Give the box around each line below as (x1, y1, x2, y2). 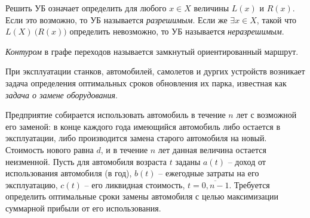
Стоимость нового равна (5, 143, 94, 155)
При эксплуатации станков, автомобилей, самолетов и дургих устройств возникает (5, 65, 305, 77)
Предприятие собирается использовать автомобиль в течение (5, 108, 226, 121)
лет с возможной (236, 108, 297, 121)
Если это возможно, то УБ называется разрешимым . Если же (5, 13, 228, 26)
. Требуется (229, 178, 270, 191)
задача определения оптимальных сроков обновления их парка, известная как (5, 76, 287, 89)
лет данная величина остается (158, 143, 266, 155)
